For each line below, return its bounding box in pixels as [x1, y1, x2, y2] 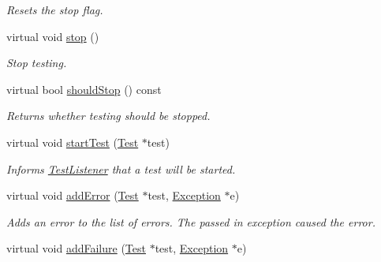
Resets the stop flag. [6, 2, 103, 17]
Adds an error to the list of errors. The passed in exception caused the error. [6, 213, 375, 230]
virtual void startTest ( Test [6, 133, 139, 150]
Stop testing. [6, 54, 67, 71]
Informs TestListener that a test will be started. [6, 160, 236, 177]
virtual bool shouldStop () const [6, 80, 162, 97]
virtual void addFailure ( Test [6, 240, 146, 256]
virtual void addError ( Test [6, 187, 139, 204]
